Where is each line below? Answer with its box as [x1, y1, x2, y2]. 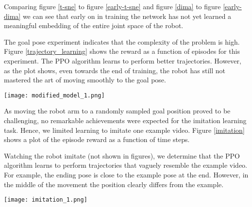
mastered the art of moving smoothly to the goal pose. [4, 75, 166, 85]
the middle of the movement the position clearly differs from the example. [4, 179, 224, 189]
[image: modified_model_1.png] [4, 92, 105, 99]
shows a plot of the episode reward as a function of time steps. [4, 134, 190, 144]
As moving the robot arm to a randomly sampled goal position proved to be [4, 106, 231, 116]
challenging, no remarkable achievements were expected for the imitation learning [4, 115, 247, 125]
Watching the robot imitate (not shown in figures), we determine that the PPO [4, 150, 240, 160]
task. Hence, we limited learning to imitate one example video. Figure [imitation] [4, 125, 245, 135]
